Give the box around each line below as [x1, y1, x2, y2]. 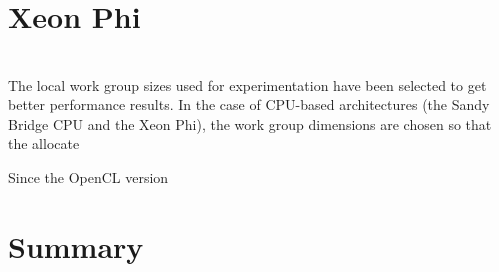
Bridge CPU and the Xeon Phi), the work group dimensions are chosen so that [8, 113, 492, 134]
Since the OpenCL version [8, 166, 169, 187]
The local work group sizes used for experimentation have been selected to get [8, 74, 487, 95]
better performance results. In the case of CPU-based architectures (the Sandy [8, 94, 490, 115]
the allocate [8, 133, 80, 154]
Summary [8, 225, 144, 266]
